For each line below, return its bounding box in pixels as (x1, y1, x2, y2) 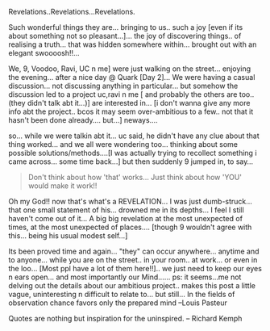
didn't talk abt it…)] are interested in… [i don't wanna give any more (27, 98, 251, 107)
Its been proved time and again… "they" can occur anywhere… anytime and (8, 246, 260, 256)
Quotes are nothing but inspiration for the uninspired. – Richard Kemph (8, 314, 243, 323)
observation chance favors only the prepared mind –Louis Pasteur (8, 298, 227, 308)
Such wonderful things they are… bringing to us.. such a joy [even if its (8, 23, 243, 31)
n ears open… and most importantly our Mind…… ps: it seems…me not (8, 272, 242, 282)
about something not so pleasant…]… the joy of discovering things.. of (8, 31, 242, 40)
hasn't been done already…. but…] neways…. (8, 115, 159, 124)
